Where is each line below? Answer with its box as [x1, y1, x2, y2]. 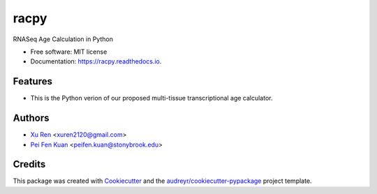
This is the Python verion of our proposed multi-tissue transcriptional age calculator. [30, 94, 273, 103]
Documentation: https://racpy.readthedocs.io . [30, 57, 162, 66]
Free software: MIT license [30, 47, 108, 56]
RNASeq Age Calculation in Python [13, 35, 113, 43]
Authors [13, 112, 50, 124]
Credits [13, 158, 46, 170]
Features [13, 75, 52, 87]
